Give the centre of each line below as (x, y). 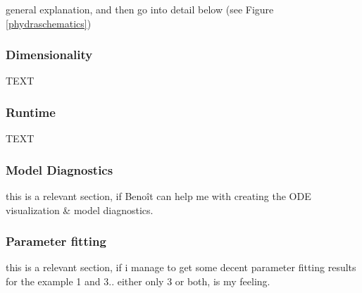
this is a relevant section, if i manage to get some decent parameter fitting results (181, 267)
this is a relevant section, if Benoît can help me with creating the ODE (158, 196)
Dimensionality (49, 55)
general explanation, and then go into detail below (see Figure (140, 9)
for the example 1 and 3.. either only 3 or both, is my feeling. (138, 281)
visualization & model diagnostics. (80, 210)
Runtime (31, 112)
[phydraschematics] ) (49, 23)
